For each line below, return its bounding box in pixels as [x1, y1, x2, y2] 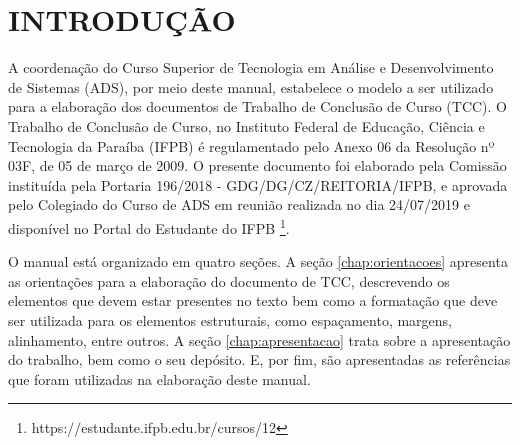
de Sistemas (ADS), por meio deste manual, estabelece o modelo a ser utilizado [8, 76, 494, 97]
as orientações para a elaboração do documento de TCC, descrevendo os [8, 270, 450, 291]
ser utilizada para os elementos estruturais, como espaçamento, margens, [8, 309, 453, 330]
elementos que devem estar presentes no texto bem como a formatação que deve [8, 290, 498, 311]
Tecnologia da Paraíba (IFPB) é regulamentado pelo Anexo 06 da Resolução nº [8, 135, 495, 156]
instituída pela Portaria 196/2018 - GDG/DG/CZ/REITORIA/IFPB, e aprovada [8, 174, 508, 195]
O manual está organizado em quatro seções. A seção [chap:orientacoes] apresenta [8, 251, 508, 272]
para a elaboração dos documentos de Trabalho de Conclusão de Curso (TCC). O [8, 96, 507, 117]
